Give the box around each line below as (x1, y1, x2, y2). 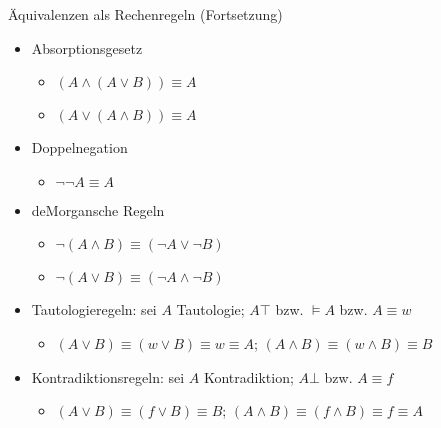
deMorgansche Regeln (31, 199, 165, 220)
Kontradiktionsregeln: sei (31, 366, 185, 387)
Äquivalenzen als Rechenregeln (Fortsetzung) (8, 4, 283, 24)
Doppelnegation (31, 137, 128, 158)
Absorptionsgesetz (31, 37, 143, 58)
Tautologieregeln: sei (31, 299, 157, 320)
